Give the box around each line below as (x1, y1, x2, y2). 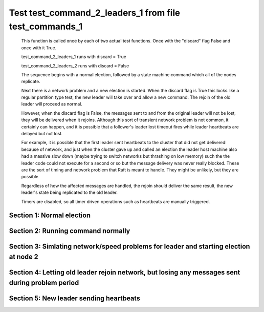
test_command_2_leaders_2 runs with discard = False (21, 62, 129, 68)
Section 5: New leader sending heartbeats (9, 294, 140, 302)
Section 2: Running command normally (9, 227, 131, 235)
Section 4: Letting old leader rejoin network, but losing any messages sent (9, 269, 241, 276)
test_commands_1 (9, 21, 83, 32)
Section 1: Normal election (9, 211, 90, 220)
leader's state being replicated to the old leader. (21, 189, 118, 195)
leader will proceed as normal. (21, 101, 83, 107)
